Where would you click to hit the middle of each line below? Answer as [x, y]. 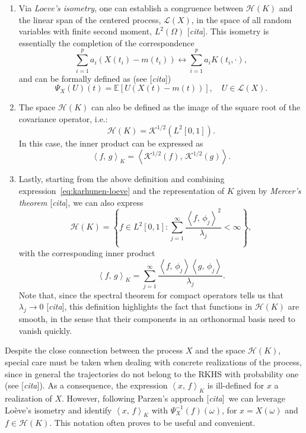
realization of [28, 398]
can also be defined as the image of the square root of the [196, 107]
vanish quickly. [45, 330]
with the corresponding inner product [87, 252]
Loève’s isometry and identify [58, 410]
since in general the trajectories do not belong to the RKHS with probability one [152, 373]
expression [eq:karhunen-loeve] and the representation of [121, 190]
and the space [220, 350]
